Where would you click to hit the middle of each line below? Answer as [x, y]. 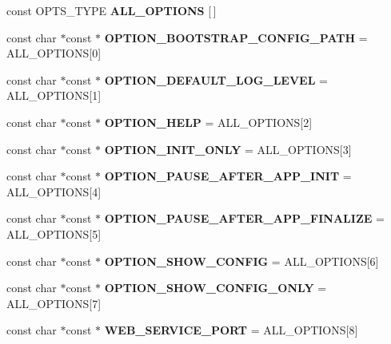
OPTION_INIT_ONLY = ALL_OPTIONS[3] [228, 149]
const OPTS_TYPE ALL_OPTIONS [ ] [112, 10]
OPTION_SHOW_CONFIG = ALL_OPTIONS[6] [241, 261]
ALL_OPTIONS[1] [54, 95]
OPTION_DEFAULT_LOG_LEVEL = [216, 79]
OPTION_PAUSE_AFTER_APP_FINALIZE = [244, 218]
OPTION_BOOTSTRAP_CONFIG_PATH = [236, 37]
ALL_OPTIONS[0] [54, 53]
